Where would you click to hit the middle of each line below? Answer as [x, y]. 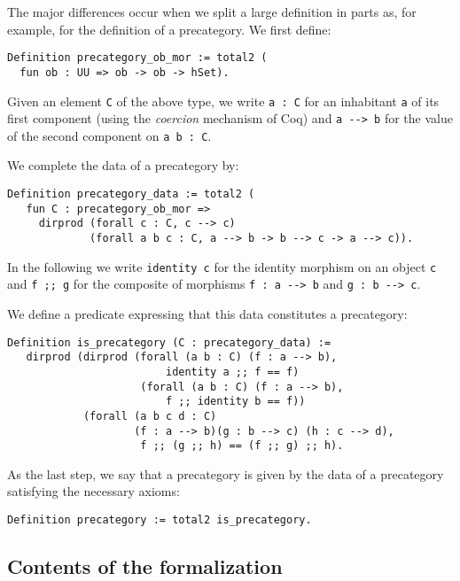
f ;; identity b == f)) [235, 402]
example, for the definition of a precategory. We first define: [169, 29]
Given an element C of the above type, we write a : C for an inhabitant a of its [223, 101]
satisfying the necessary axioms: [94, 491]
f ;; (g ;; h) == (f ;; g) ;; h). [242, 446]
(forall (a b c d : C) [150, 416]
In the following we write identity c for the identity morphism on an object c [222, 266]
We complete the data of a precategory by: [123, 165]
